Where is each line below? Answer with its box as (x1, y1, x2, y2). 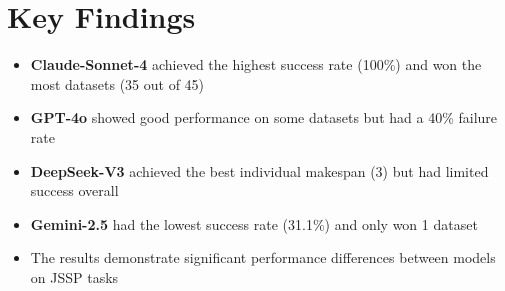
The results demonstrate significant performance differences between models (30, 247, 496, 268)
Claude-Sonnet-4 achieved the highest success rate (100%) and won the (30, 54, 482, 75)
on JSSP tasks (30, 266, 119, 287)
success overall (30, 180, 119, 201)
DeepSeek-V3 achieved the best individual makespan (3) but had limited (30, 160, 489, 181)
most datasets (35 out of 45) (30, 73, 205, 94)
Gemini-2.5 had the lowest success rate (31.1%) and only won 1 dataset (30, 213, 478, 234)
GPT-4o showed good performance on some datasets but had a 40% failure (30, 107, 498, 128)
